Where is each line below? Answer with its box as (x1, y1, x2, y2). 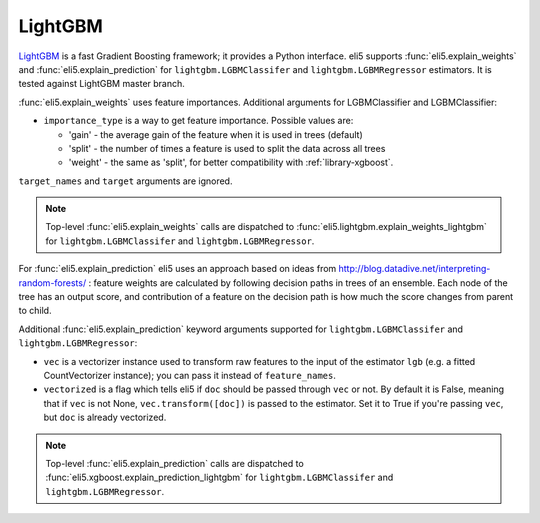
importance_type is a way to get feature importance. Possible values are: (43, 115, 354, 127)
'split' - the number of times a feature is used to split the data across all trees (68, 142, 386, 154)
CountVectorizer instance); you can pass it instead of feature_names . (43, 369, 337, 381)
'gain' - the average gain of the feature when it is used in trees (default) (68, 128, 364, 140)
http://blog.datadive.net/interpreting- (338, 263, 491, 275)
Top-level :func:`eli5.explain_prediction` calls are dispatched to (45, 457, 304, 469)
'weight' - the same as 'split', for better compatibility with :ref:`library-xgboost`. (68, 156, 394, 169)
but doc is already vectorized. (43, 411, 167, 424)
